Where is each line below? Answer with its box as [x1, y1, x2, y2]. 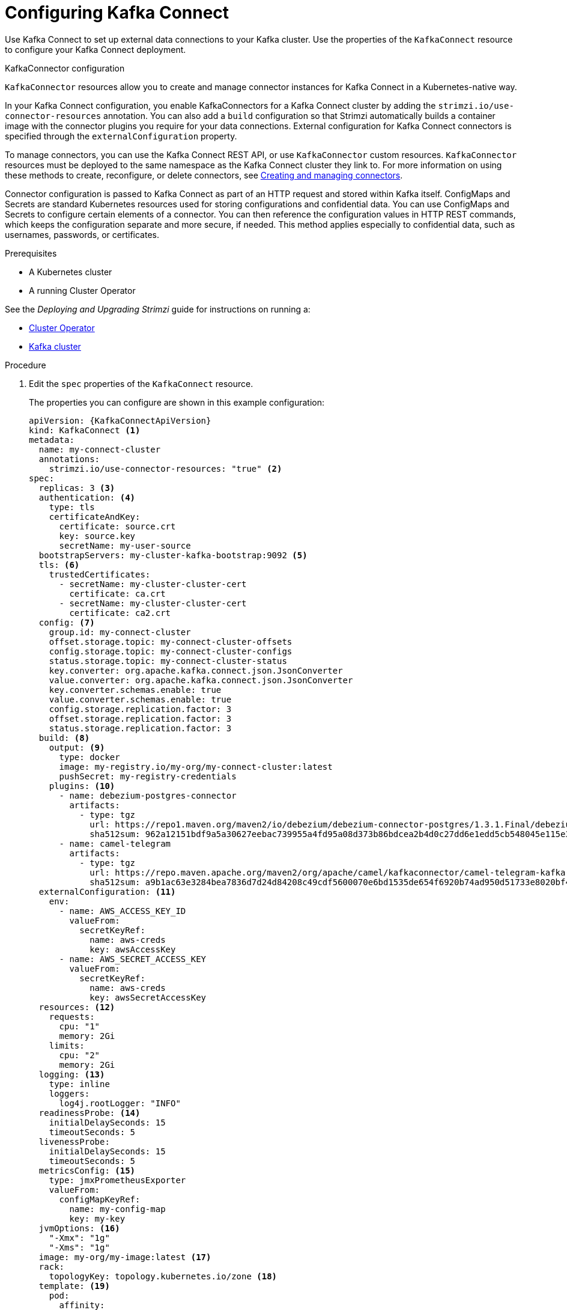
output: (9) [49, 742, 105, 752]
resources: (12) [38, 1002, 115, 1012]
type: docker [59, 752, 120, 762]
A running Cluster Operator [29, 285, 136, 296]
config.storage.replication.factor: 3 [49, 704, 232, 714]
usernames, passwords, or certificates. [5, 229, 159, 240]
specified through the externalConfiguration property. [5, 130, 237, 141]
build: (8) [38, 733, 90, 743]
